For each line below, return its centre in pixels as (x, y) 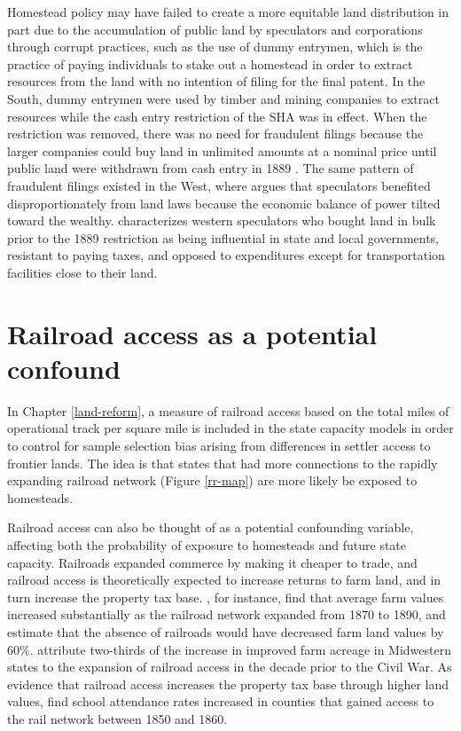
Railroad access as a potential (192, 333)
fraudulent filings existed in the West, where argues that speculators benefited (219, 185)
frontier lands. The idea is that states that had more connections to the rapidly (223, 463)
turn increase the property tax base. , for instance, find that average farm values (226, 597)
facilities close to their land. (82, 272)
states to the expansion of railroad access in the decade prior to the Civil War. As (230, 667)
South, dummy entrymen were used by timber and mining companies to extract (223, 98)
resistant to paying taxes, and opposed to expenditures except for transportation (226, 255)
